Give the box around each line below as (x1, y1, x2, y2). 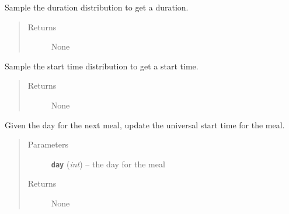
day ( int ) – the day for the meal (51, 157, 165, 170)
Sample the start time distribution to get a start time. (5, 59, 199, 72)
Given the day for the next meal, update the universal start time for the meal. (5, 118, 285, 131)
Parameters (27, 138, 68, 150)
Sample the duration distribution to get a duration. (5, 1, 189, 13)
